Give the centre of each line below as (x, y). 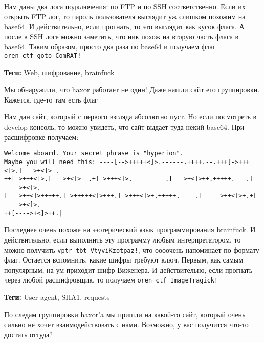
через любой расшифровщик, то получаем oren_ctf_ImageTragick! (111, 280)
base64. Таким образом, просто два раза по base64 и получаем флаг (110, 46)
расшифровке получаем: (41, 137)
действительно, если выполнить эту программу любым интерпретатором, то (123, 240)
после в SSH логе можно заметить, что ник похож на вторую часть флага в (122, 36)
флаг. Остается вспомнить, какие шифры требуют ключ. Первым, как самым (124, 260)
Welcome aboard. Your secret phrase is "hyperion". (94, 154)
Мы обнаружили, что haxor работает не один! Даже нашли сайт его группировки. (132, 89)
